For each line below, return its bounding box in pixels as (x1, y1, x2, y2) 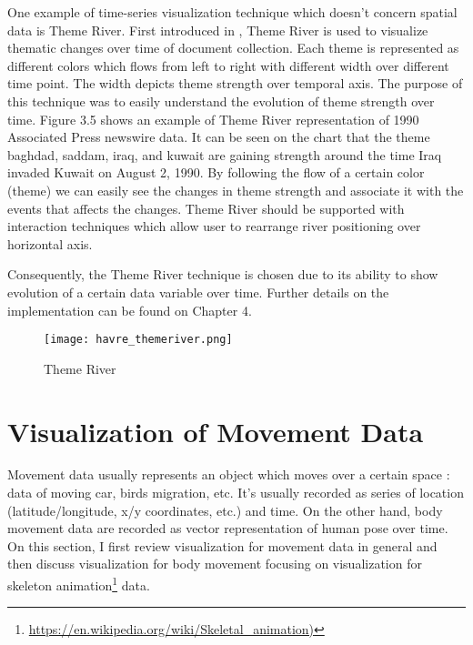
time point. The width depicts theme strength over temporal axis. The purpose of (7, 74, 463, 93)
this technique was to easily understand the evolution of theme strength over (7, 91, 435, 110)
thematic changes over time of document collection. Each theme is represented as (7, 38, 459, 57)
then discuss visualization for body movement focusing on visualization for (7, 554, 422, 573)
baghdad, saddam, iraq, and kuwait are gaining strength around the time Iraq (7, 145, 442, 164)
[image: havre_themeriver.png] (44, 333, 233, 347)
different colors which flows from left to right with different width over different (7, 55, 449, 75)
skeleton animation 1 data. (7, 573, 150, 594)
